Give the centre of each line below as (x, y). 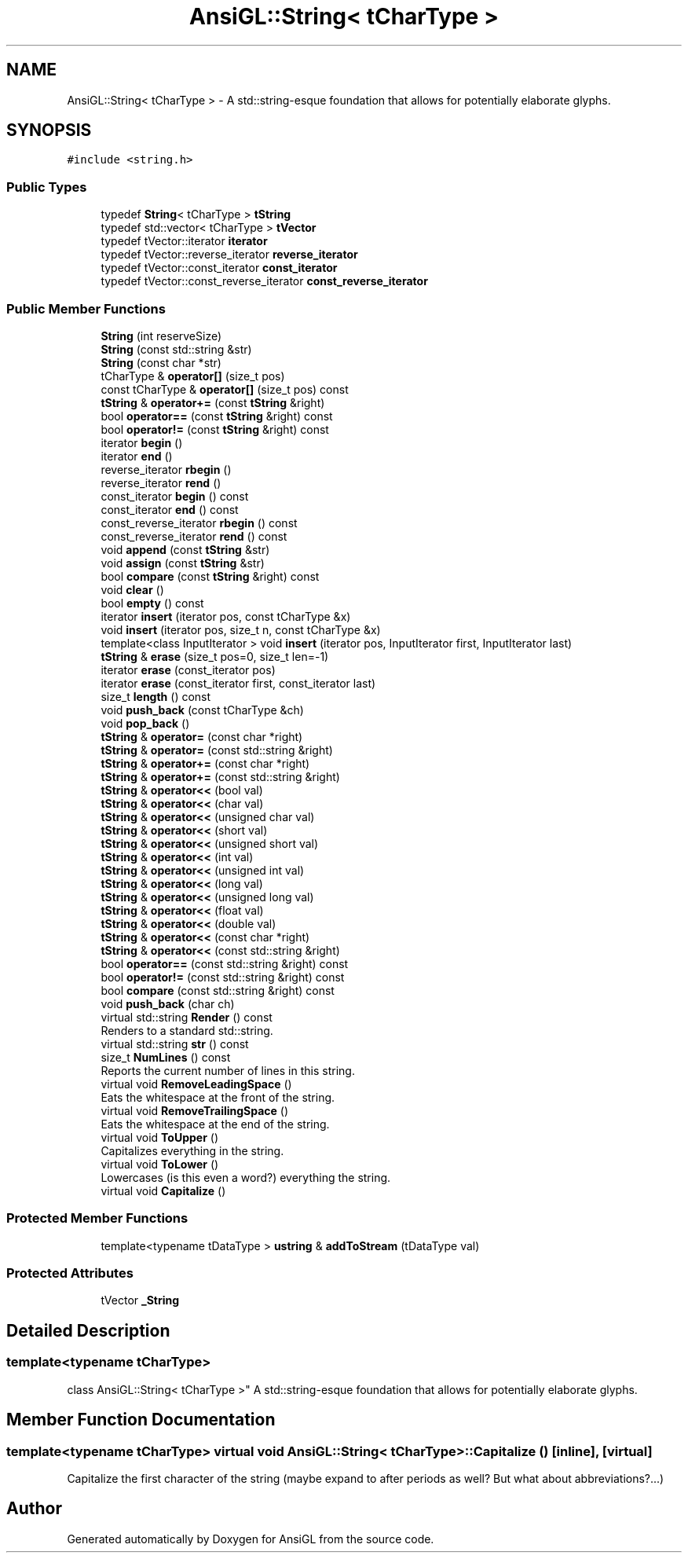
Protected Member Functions (97, 1218)
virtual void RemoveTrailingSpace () (195, 1110)
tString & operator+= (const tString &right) (213, 402)
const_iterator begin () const (175, 496)
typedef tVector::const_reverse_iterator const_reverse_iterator (264, 281)
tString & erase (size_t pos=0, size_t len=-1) (215, 656)
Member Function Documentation (141, 1420)
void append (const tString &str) (185, 549)
